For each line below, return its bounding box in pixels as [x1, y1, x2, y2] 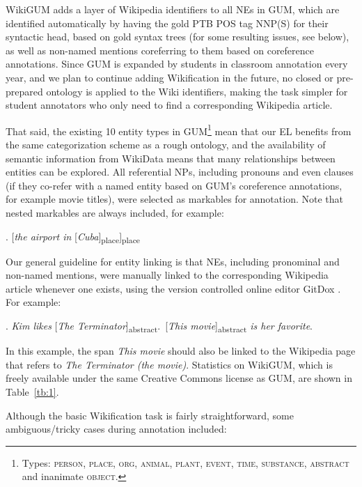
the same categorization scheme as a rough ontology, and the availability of [6, 137, 326, 151]
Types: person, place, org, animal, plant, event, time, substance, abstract [22, 455, 349, 470]
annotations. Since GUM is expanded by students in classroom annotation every [6, 56, 348, 71]
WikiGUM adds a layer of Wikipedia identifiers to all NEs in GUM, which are [6, 2, 340, 16]
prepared [6, 84, 43, 98]
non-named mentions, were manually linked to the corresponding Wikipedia [6, 268, 329, 282]
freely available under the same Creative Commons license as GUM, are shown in [6, 371, 352, 385]
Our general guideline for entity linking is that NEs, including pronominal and [6, 254, 340, 268]
